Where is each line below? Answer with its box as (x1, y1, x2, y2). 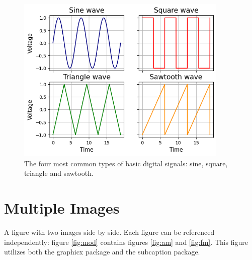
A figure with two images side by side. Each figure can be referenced (4, 227, 215, 237)
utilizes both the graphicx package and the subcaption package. (4, 246, 200, 257)
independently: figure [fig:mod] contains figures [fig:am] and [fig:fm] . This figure (4, 236, 248, 247)
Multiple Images (4, 198, 120, 218)
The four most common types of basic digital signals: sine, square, (24, 158, 228, 168)
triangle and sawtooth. (24, 168, 94, 178)
